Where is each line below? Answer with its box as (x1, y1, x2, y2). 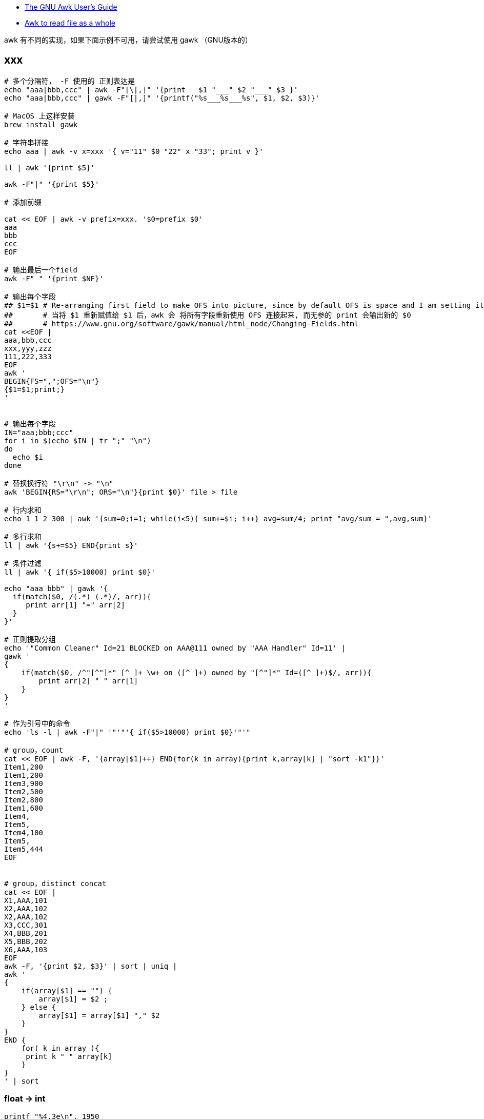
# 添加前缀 (4, 198, 42, 206)
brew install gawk (4, 120, 78, 129)
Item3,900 (4, 779, 43, 788)
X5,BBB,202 (4, 937, 48, 946)
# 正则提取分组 (4, 635, 56, 643)
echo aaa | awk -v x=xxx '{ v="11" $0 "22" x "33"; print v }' (4, 147, 264, 155)
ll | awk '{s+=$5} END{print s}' (4, 541, 138, 549)
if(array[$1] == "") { (21, 986, 112, 995)
